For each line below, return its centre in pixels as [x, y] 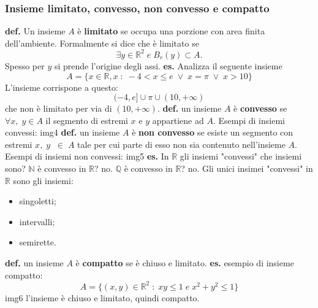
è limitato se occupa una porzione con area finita [171, 31]
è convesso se [260, 108]
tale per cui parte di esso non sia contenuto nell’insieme [181, 144]
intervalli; [37, 221]
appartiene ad [178, 120]
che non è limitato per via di [59, 108]
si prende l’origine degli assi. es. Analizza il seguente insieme [168, 65]
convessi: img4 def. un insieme [62, 132]
